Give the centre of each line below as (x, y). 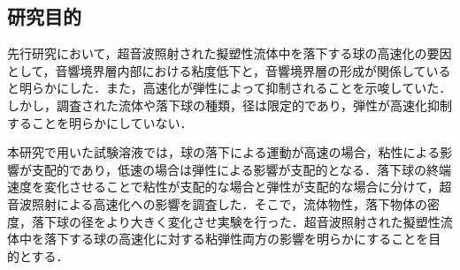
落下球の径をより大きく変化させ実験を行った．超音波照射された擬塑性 (236, 221)
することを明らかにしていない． (100, 122)
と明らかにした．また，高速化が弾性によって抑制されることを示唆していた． (230, 88)
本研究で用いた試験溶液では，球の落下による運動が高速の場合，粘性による (224, 152)
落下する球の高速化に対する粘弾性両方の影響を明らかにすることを (236, 239)
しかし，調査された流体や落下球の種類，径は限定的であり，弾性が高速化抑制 (230, 105)
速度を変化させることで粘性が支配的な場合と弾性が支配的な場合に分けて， (223, 187)
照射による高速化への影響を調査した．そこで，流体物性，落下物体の (230, 203)
